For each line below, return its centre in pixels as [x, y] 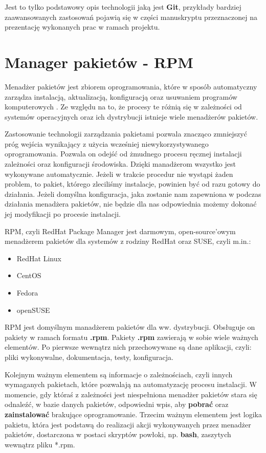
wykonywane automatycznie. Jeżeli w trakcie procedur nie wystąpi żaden [119, 174]
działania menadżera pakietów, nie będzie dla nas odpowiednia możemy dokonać [131, 204]
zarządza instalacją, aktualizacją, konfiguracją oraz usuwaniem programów [121, 96]
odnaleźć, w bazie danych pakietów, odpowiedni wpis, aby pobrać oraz [117, 404]
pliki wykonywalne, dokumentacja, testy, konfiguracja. [89, 357]
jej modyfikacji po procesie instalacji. [63, 214]
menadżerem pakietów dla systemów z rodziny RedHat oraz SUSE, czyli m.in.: [128, 241]
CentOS [29, 275]
